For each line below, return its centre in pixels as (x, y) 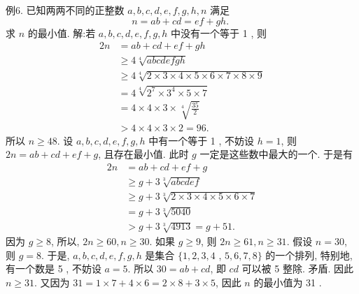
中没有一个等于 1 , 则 (219, 32)
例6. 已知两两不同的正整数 (65, 10)
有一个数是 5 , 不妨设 (54, 269)
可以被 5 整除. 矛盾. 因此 (298, 269)
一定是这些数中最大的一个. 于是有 (276, 154)
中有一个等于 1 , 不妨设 (202, 140)
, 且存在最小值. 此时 (143, 154)
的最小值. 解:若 (62, 32)
